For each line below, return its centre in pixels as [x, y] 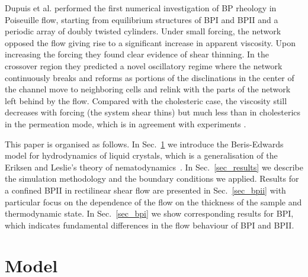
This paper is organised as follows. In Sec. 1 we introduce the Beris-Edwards [144, 144]
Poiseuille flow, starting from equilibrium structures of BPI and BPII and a [142, 19]
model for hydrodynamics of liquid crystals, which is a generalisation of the [141, 155]
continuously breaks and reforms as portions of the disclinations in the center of [150, 77]
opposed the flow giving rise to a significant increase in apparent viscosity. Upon [150, 42]
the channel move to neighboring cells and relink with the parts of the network [148, 89]
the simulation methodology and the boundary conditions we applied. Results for [152, 178]
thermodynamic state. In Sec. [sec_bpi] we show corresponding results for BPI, [149, 213]
